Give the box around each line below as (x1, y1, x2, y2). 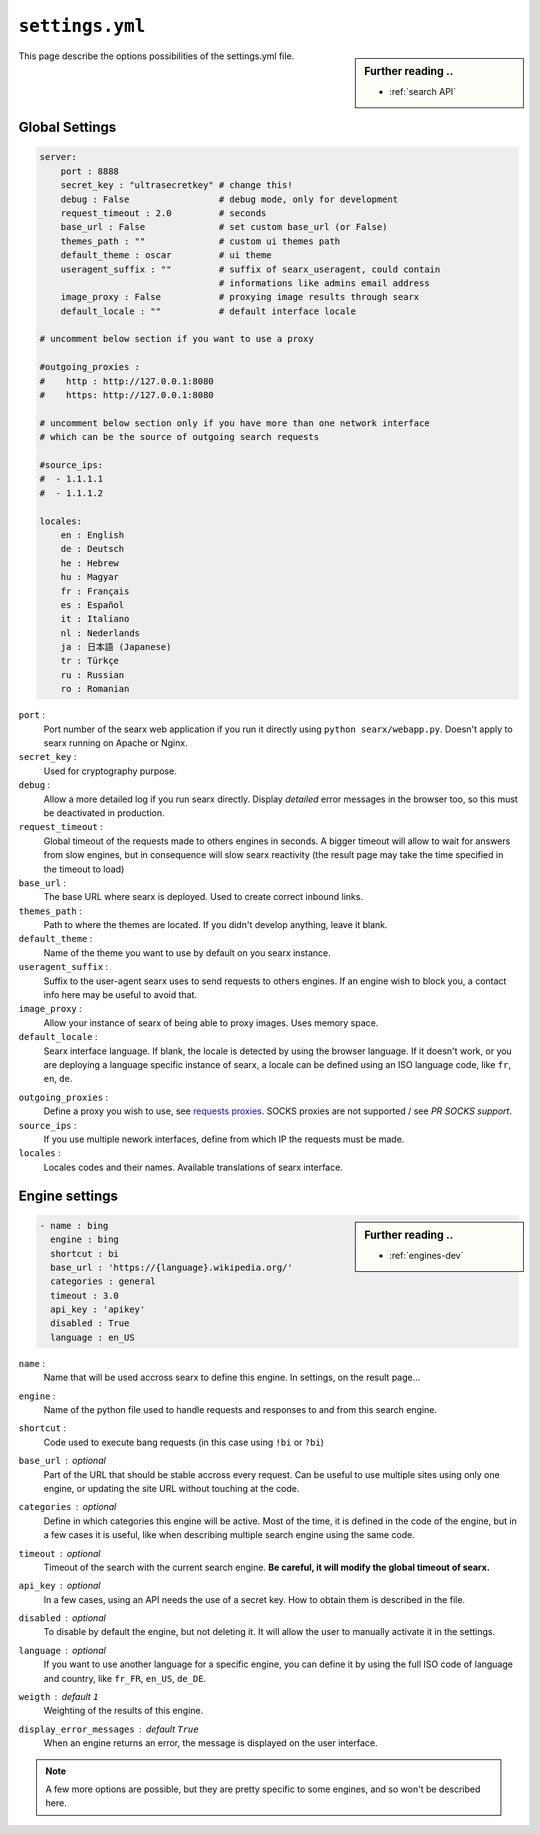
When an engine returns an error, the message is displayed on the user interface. (43, 1737, 379, 1749)
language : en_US (50, 1331, 135, 1343)
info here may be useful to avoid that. (43, 989, 198, 1001)
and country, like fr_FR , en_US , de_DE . (43, 1672, 207, 1684)
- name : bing (39, 1220, 109, 1231)
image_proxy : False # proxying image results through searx (60, 291, 420, 303)
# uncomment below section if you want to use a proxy (39, 333, 314, 345)
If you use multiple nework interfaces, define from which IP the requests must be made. (43, 1133, 405, 1145)
